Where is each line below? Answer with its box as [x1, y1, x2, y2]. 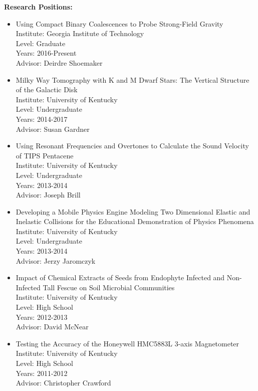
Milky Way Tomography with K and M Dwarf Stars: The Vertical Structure [16, 74, 249, 85]
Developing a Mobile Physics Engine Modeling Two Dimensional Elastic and [16, 206, 250, 217]
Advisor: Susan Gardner [16, 123, 90, 134]
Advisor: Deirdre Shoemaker [16, 57, 103, 68]
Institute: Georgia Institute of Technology [16, 28, 144, 39]
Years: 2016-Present [16, 48, 77, 58]
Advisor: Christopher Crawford [16, 377, 111, 388]
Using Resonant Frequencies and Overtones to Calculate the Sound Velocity [16, 140, 249, 151]
